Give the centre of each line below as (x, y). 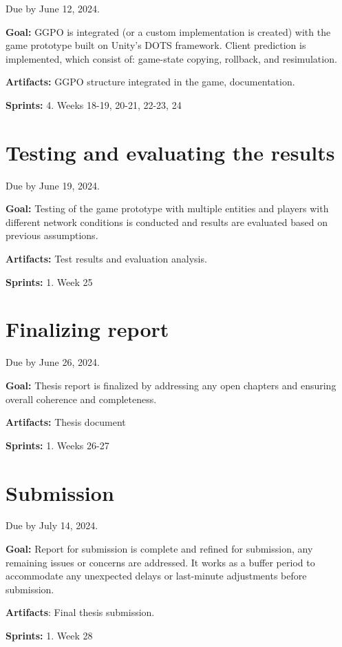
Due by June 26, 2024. (53, 362)
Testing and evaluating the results (170, 152)
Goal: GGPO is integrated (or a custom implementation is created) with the (168, 31)
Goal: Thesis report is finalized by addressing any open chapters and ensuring (171, 385)
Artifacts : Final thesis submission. (80, 612)
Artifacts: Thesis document (66, 422)
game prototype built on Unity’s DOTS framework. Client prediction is (156, 45)
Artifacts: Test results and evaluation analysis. (106, 259)
